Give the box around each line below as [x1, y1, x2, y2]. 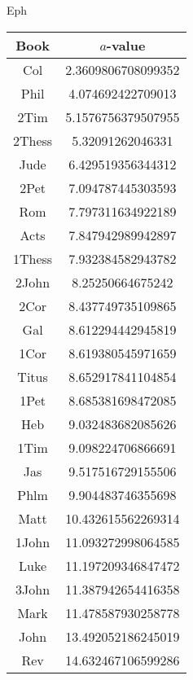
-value [106, 35, 146, 55]
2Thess [13, 130, 53, 150]
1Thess [13, 248, 53, 268]
